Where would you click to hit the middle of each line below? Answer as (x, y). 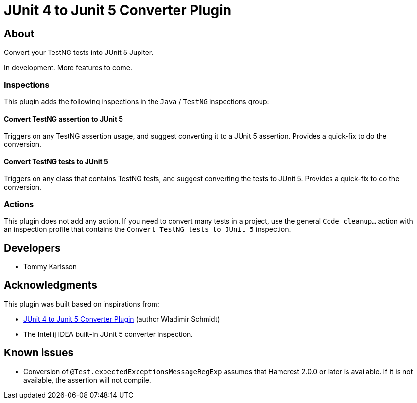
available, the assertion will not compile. (87, 380)
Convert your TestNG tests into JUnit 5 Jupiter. (79, 53)
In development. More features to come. (68, 68)
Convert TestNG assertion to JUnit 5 (64, 119)
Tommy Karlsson (50, 266)
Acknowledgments (51, 285)
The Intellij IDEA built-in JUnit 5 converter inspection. (108, 334)
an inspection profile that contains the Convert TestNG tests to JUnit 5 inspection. (148, 229)
